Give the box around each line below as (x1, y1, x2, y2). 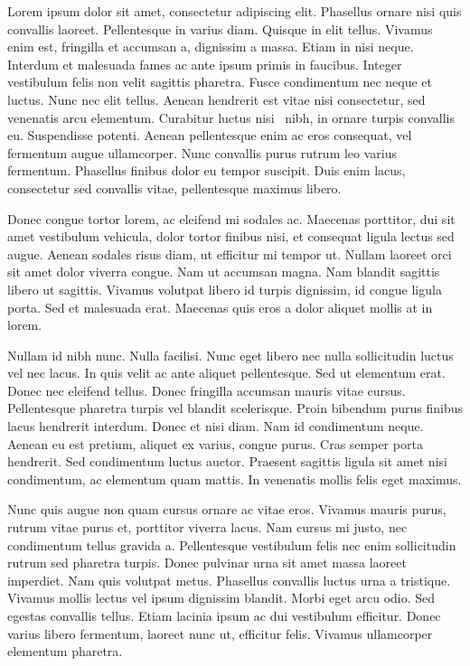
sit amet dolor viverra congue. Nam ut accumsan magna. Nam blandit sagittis (7, 262, 440, 281)
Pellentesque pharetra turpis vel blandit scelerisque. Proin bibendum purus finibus (7, 399, 463, 417)
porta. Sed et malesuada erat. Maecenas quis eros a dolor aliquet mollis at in (7, 297, 433, 316)
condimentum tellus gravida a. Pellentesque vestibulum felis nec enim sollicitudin (7, 535, 456, 554)
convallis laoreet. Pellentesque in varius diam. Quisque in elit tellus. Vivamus (7, 19, 433, 38)
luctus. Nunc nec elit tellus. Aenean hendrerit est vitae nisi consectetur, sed (7, 89, 426, 108)
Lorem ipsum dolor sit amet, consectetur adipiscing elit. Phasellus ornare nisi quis (7, 2, 462, 20)
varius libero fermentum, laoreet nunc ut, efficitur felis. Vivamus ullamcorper (7, 624, 433, 643)
